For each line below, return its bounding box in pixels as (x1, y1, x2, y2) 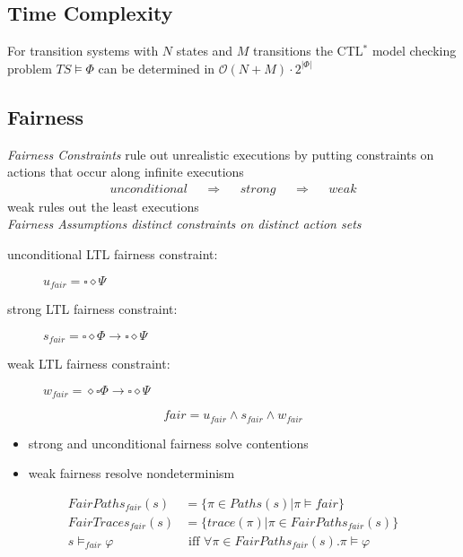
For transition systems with (7, 41, 159, 60)
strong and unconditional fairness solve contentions (28, 433, 309, 452)
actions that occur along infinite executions (7, 162, 244, 181)
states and (176, 41, 233, 60)
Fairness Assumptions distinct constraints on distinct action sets (7, 214, 362, 233)
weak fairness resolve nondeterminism (28, 464, 235, 483)
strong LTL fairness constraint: (7, 300, 178, 318)
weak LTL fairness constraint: (7, 354, 170, 373)
